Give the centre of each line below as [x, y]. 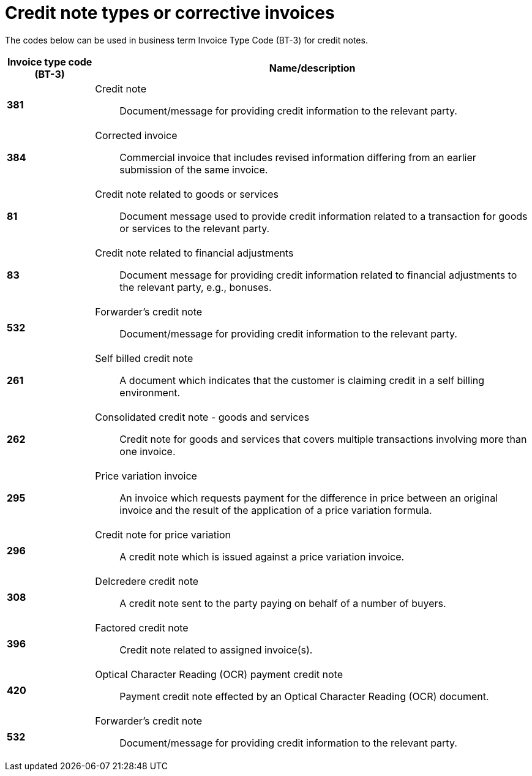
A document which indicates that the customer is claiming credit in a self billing [302, 380]
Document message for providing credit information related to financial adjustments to [318, 275]
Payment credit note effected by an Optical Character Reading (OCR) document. [304, 696]
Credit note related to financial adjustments [194, 253]
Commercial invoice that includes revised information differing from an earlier [298, 157]
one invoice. [148, 451]
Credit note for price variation [163, 534]
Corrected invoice [136, 135]
